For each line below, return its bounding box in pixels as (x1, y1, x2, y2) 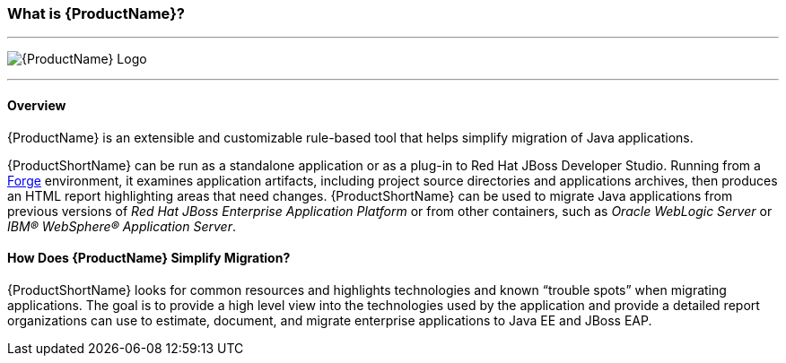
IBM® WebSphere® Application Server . (7, 218, 236, 234)
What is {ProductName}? (7, 4, 185, 22)
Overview (7, 97, 66, 113)
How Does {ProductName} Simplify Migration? (7, 250, 291, 266)
